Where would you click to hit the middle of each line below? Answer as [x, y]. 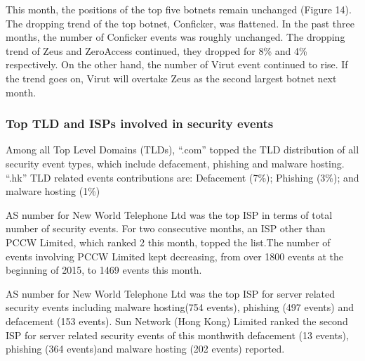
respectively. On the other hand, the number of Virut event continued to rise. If [177, 64]
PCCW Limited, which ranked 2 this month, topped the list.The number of [168, 242]
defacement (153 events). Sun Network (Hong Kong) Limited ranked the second [177, 321]
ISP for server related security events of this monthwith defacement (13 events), [177, 335]
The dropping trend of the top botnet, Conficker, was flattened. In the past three [180, 23]
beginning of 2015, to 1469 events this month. [104, 270]
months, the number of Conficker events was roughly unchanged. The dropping [175, 37]
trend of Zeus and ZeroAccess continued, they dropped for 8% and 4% [157, 50]
